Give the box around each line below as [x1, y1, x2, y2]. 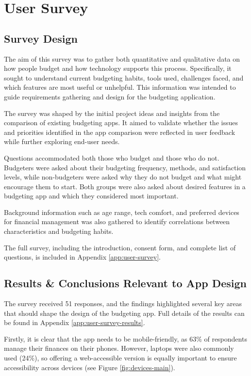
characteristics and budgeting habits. [4, 226, 114, 236]
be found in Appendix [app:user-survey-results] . [4, 317, 145, 327]
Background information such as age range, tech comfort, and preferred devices [4, 207, 239, 217]
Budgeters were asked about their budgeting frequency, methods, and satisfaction [4, 162, 246, 172]
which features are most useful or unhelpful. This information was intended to [4, 82, 236, 92]
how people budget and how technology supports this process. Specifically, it [4, 63, 232, 73]
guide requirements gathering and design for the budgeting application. [4, 91, 216, 101]
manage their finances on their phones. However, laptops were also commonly [4, 343, 234, 353]
